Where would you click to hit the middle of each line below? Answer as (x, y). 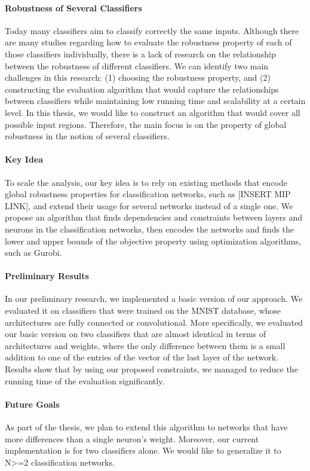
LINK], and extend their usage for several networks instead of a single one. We (149, 205)
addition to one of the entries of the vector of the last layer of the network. (142, 357)
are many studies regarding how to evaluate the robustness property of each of (148, 42)
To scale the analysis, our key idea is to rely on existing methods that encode (146, 182)
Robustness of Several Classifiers (73, 7)
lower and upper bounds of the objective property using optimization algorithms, (153, 241)
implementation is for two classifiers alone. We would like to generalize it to (143, 450)
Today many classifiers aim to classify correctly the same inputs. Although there (152, 30)
